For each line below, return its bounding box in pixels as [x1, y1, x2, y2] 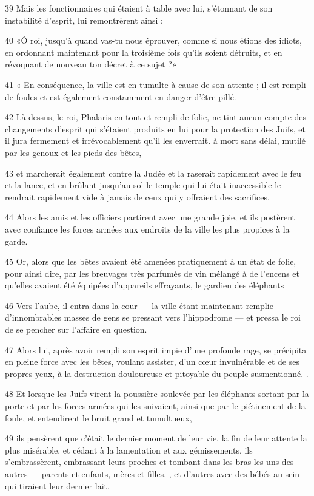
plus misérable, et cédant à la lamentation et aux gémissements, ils [5, 443, 253, 456]
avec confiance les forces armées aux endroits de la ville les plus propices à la [5, 222, 290, 235]
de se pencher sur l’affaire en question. [5, 323, 147, 336]
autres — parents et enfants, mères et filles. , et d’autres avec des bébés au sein [5, 467, 300, 480]
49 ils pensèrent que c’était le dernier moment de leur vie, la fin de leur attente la [5, 432, 307, 444]
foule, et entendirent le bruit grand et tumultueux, [5, 411, 192, 424]
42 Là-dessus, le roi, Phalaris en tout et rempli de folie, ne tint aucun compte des [5, 110, 307, 123]
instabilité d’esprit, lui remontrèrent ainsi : [5, 13, 163, 26]
